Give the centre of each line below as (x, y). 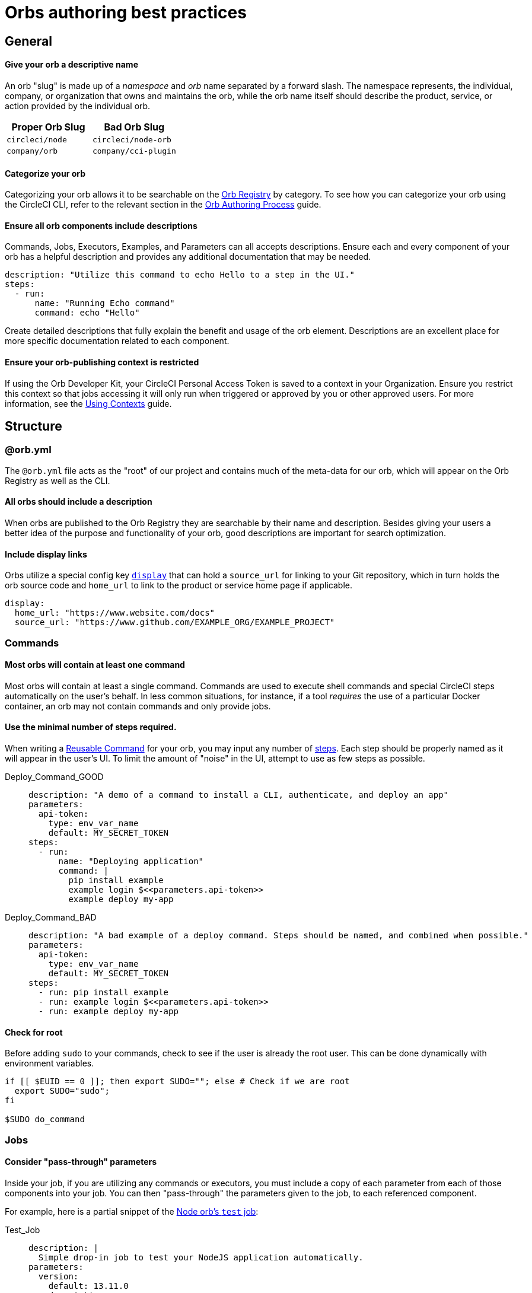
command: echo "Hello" (87, 313)
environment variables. (50, 1063)
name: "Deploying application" (131, 862)
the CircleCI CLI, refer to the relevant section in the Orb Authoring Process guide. (163, 205)
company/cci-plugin (134, 151)
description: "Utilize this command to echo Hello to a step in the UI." (180, 275)
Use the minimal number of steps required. (91, 727)
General (29, 41)
